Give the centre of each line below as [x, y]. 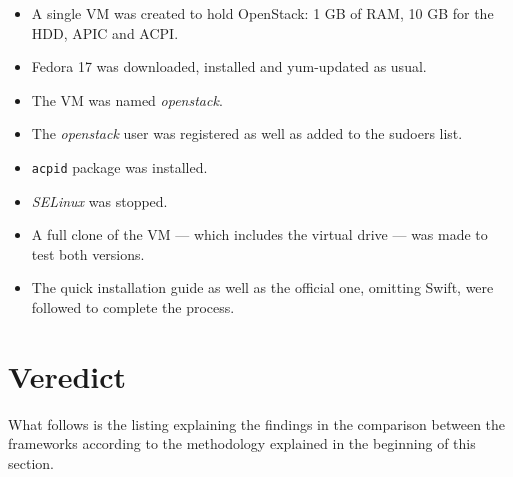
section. [31, 462]
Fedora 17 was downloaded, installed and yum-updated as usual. [229, 66]
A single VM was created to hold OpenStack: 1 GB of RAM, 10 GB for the [262, 13]
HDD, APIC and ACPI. [105, 32]
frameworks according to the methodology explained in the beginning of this [242, 443]
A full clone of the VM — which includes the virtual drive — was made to [259, 234]
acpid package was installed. [119, 166]
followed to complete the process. [133, 307]
